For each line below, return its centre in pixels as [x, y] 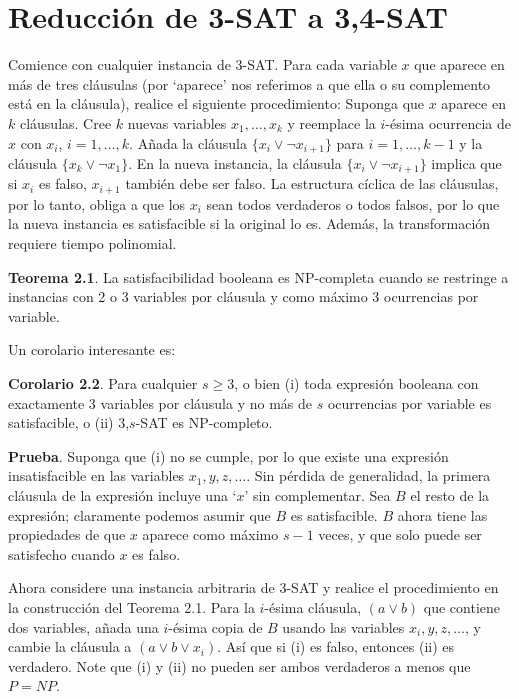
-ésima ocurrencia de [448, 122]
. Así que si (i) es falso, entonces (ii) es [336, 646]
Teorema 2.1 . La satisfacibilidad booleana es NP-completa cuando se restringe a [258, 276]
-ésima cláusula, [313, 606]
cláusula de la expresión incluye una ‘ [122, 494]
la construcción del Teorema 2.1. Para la [131, 606]
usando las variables [343, 626]
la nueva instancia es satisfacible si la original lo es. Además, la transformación [249, 223]
